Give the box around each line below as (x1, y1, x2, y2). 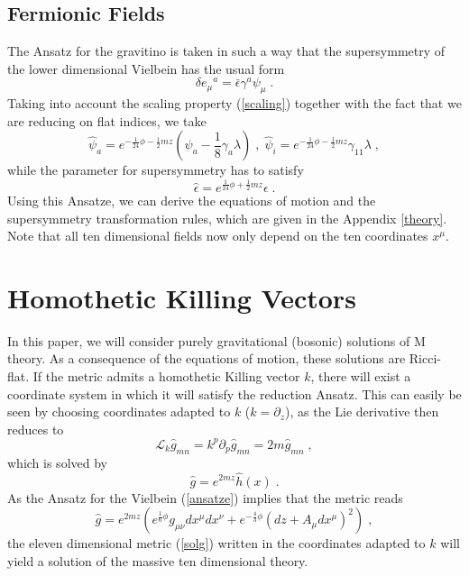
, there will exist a (310, 367, 411, 386)
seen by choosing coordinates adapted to (7, 402, 231, 421)
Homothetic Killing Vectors (7, 279, 356, 315)
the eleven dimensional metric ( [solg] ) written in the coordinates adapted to (7, 534, 426, 553)
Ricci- (409, 349, 441, 368)
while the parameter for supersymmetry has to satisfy (7, 160, 304, 179)
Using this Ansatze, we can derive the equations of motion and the (7, 190, 376, 209)
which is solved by (7, 453, 107, 471)
